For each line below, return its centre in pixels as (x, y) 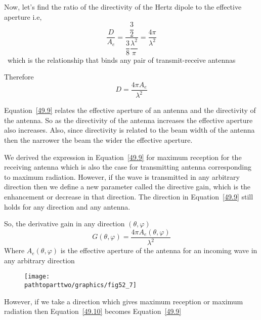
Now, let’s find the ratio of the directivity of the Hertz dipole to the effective (123, 7)
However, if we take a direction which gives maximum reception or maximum (124, 301)
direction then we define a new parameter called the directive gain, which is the (127, 187)
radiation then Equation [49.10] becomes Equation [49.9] (93, 311)
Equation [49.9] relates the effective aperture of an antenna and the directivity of (130, 110)
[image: (37, 277)
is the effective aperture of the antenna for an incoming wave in (159, 250)
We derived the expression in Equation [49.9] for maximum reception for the (123, 157)
